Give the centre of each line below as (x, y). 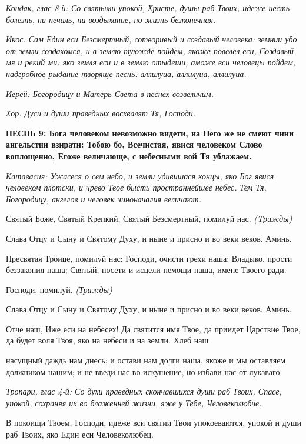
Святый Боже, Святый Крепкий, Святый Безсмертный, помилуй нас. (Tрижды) (149, 218)
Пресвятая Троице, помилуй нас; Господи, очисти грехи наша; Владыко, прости (149, 258)
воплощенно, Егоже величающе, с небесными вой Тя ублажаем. (129, 156)
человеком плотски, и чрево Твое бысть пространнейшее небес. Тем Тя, (136, 187)
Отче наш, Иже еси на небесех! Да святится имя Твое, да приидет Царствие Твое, (153, 328)
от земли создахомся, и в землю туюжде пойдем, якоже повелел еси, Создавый (150, 50)
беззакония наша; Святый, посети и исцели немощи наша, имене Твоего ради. (146, 270)
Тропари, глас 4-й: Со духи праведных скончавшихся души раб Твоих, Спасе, (144, 391)
